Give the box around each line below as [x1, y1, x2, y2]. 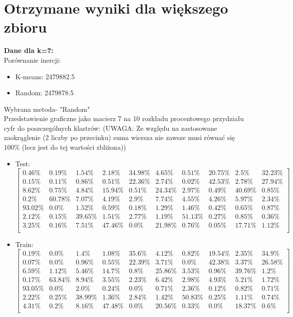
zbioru [4, 17, 47, 37]
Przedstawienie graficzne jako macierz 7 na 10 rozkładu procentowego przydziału [4, 113, 244, 123]
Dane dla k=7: [4, 45, 53, 55]
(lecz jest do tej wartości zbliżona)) [22, 142, 126, 152]
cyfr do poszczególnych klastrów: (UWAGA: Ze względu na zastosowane [4, 123, 217, 133]
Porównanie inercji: [4, 54, 61, 65]
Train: [15, 239, 33, 249]
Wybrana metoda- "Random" [4, 104, 90, 114]
